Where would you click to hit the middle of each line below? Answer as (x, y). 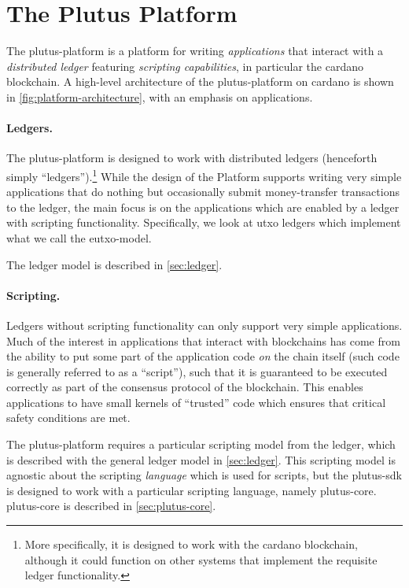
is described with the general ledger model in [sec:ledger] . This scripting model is (201, 459)
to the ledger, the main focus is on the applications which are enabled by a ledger (203, 207)
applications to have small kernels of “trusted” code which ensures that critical (196, 402)
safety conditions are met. (68, 418)
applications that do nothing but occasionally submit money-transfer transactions (203, 192)
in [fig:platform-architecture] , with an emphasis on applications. (160, 96)
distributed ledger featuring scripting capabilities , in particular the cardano (185, 66)
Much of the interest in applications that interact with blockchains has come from (203, 340)
